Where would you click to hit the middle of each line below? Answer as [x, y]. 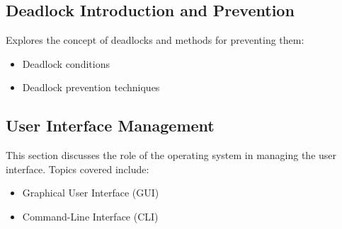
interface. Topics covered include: [78, 169]
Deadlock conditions [66, 63]
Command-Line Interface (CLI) [90, 216]
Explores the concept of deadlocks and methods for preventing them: [155, 40]
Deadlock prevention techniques [91, 87]
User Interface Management [110, 125]
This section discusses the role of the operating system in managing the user [171, 155]
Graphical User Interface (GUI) [91, 193]
